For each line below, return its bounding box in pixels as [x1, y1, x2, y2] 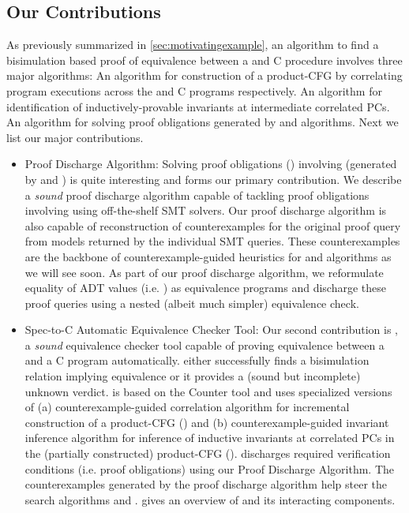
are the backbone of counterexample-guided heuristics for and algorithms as [24, 248, 392, 264]
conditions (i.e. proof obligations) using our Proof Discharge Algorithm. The [24, 460, 395, 477]
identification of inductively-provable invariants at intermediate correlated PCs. [6, 98, 390, 114]
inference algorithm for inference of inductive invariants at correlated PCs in [24, 429, 395, 446]
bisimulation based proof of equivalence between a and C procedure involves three [6, 51, 403, 68]
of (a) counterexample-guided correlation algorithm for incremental [24, 399, 350, 415]
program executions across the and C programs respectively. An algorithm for [6, 82, 382, 99]
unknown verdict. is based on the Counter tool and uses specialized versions [24, 383, 392, 399]
